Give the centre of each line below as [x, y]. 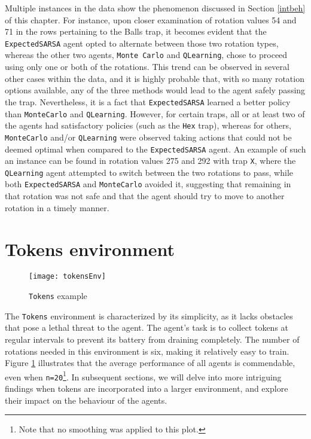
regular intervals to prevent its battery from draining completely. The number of [152, 339]
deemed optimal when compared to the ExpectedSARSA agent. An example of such [155, 149]
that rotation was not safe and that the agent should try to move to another [145, 196]
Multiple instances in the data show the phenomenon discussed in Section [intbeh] [155, 8]
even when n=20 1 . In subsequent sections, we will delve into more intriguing [143, 376]
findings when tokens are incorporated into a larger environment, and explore [147, 388]
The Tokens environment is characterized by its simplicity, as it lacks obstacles [149, 315]
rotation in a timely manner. [57, 207]
